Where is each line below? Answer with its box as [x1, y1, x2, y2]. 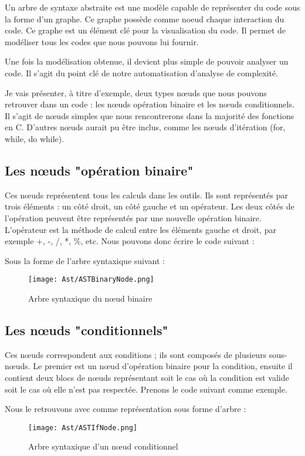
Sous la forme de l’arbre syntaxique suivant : [5, 254, 165, 266]
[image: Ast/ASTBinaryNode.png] [28, 275, 154, 284]
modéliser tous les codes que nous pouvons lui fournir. [5, 35, 199, 48]
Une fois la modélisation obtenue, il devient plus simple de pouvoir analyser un [5, 55, 289, 67]
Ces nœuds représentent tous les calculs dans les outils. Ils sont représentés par [5, 188, 288, 201]
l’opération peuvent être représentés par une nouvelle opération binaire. [5, 211, 262, 224]
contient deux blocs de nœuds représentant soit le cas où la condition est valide [5, 371, 289, 383]
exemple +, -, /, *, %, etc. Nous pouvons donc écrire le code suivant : [5, 235, 255, 247]
